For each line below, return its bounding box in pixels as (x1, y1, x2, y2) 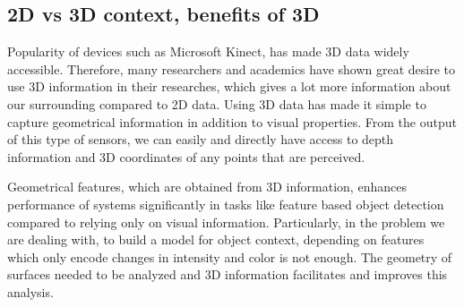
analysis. (7, 282, 54, 301)
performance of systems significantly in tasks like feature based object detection (7, 194, 444, 213)
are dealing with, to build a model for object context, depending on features (7, 230, 425, 249)
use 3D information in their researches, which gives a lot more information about (7, 77, 451, 96)
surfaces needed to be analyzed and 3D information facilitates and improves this (7, 265, 448, 284)
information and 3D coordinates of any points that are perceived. (7, 147, 365, 166)
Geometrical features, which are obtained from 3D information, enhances (7, 177, 407, 196)
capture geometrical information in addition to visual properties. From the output (7, 112, 457, 131)
